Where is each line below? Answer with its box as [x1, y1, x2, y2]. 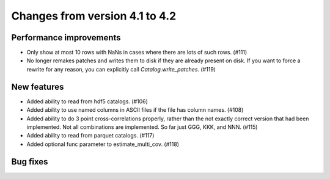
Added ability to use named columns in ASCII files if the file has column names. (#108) [26, 106, 244, 114]
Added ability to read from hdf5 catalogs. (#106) [26, 98, 148, 105]
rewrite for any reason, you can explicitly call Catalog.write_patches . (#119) [26, 65, 216, 73]
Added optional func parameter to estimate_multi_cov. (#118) [26, 141, 180, 148]
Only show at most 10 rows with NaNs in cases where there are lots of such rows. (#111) [26, 49, 248, 56]
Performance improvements [11, 32, 122, 43]
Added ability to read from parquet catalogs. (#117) [26, 132, 155, 139]
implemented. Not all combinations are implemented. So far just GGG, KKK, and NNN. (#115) [26, 123, 258, 131]
